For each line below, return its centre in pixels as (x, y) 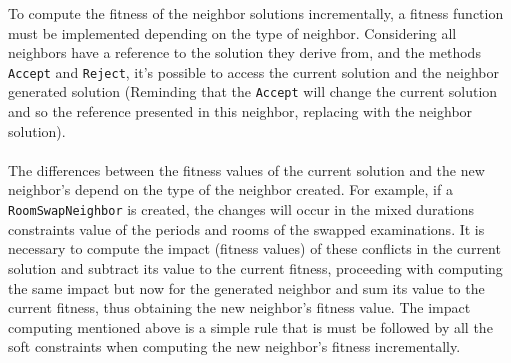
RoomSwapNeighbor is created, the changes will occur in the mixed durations (241, 209)
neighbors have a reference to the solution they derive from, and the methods (244, 52)
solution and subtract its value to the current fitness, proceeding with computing (255, 267)
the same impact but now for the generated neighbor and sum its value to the (246, 287)
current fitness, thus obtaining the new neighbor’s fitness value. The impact (239, 307)
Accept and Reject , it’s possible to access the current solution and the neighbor (253, 71)
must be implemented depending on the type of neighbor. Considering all (232, 32)
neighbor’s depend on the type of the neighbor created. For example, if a (230, 189)
